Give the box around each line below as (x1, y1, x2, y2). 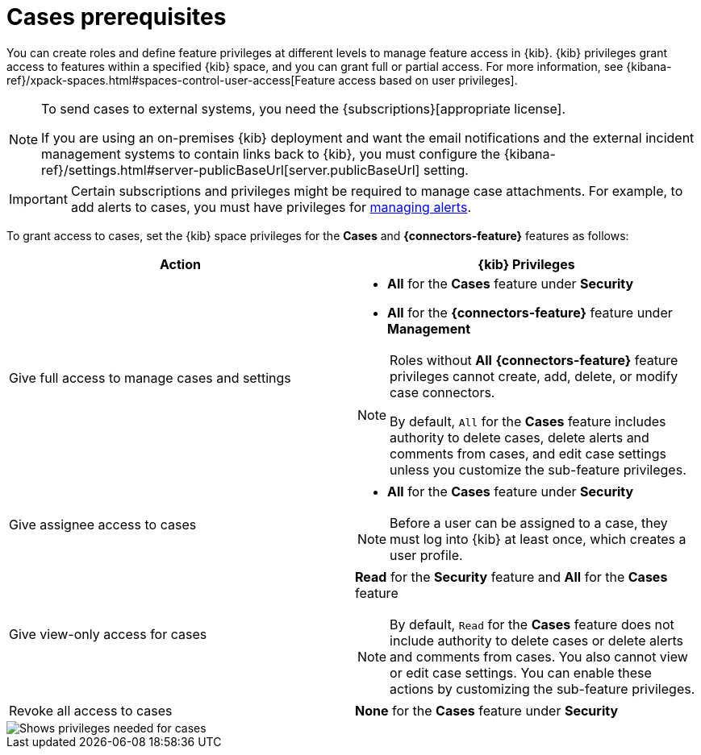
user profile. (390, 546, 463, 563)
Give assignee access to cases (9, 516, 197, 533)
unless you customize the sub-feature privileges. (390, 461, 686, 478)
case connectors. (390, 384, 495, 400)
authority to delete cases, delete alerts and (390, 429, 649, 446)
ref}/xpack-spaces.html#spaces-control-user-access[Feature (6, 73, 336, 87)
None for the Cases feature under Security (355, 702, 619, 719)
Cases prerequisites (6, 3, 227, 31)
